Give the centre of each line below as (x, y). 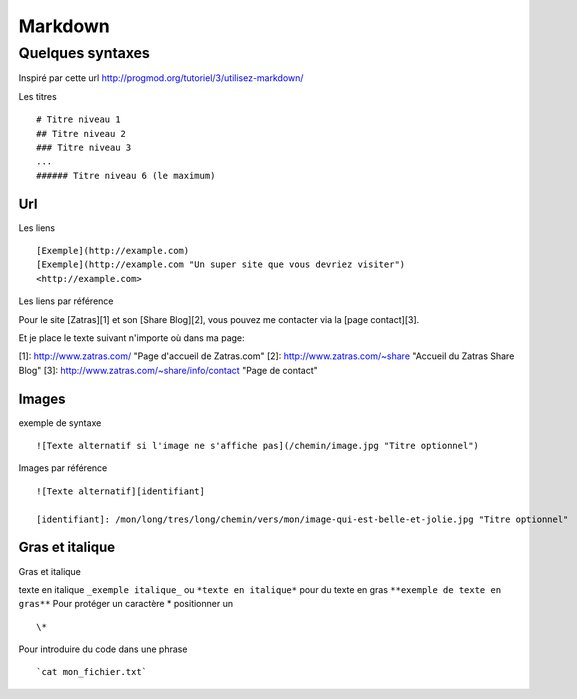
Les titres (37, 96)
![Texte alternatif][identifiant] (120, 491)
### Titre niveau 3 (84, 147)
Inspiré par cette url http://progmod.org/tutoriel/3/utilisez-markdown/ (161, 78)
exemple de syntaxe (60, 422)
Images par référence (63, 468)
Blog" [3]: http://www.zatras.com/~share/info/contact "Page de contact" (168, 370)
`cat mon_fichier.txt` (92, 672)
